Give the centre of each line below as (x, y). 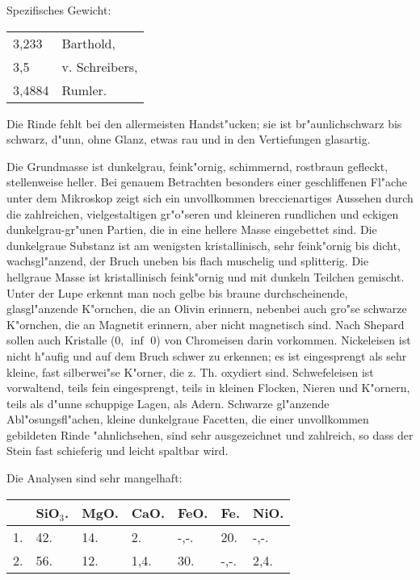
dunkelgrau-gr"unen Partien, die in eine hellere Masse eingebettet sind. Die (192, 229)
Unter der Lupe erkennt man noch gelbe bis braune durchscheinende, (177, 292)
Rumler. (84, 90)
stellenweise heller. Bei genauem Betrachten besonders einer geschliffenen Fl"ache (207, 182)
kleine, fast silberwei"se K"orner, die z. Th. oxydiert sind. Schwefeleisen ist (190, 371)
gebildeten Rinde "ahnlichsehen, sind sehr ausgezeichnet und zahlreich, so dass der (210, 434)
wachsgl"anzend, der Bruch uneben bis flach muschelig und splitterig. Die (188, 261)
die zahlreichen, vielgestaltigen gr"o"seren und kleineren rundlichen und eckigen (203, 213)
